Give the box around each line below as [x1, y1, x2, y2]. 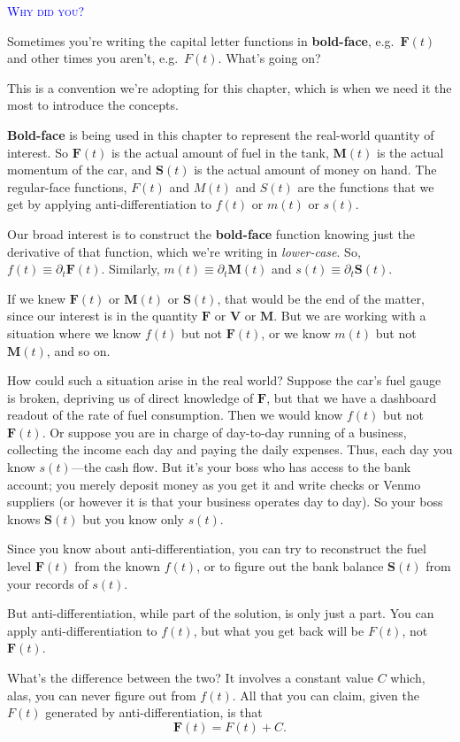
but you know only [82, 509, 184, 528]
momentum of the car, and [7, 160, 152, 179]
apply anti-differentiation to [7, 621, 157, 639]
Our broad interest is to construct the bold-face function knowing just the [7, 224, 416, 243]
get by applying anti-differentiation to [7, 195, 212, 213]
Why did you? [7, 2, 84, 19]
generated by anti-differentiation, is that [45, 703, 263, 722]
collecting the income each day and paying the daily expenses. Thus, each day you [7, 440, 453, 459]
